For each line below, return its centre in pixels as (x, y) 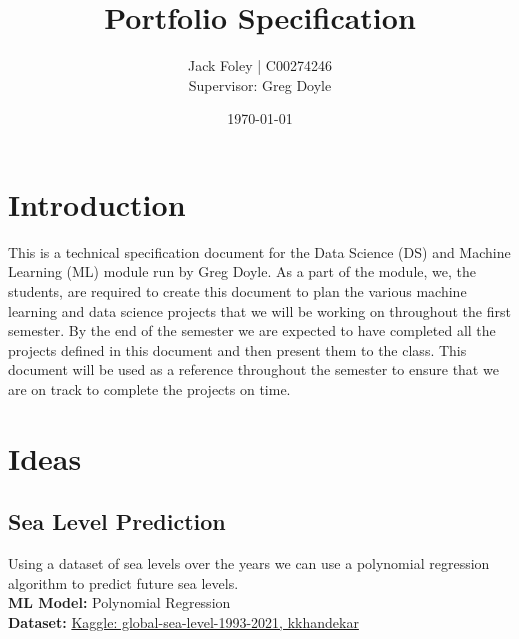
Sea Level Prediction (117, 521)
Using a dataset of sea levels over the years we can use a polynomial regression (249, 563)
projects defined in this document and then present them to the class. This (237, 349)
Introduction (97, 203)
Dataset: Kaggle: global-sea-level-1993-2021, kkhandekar (183, 621)
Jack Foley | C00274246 (260, 65)
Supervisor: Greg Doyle (260, 84)
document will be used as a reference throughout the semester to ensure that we (253, 369)
